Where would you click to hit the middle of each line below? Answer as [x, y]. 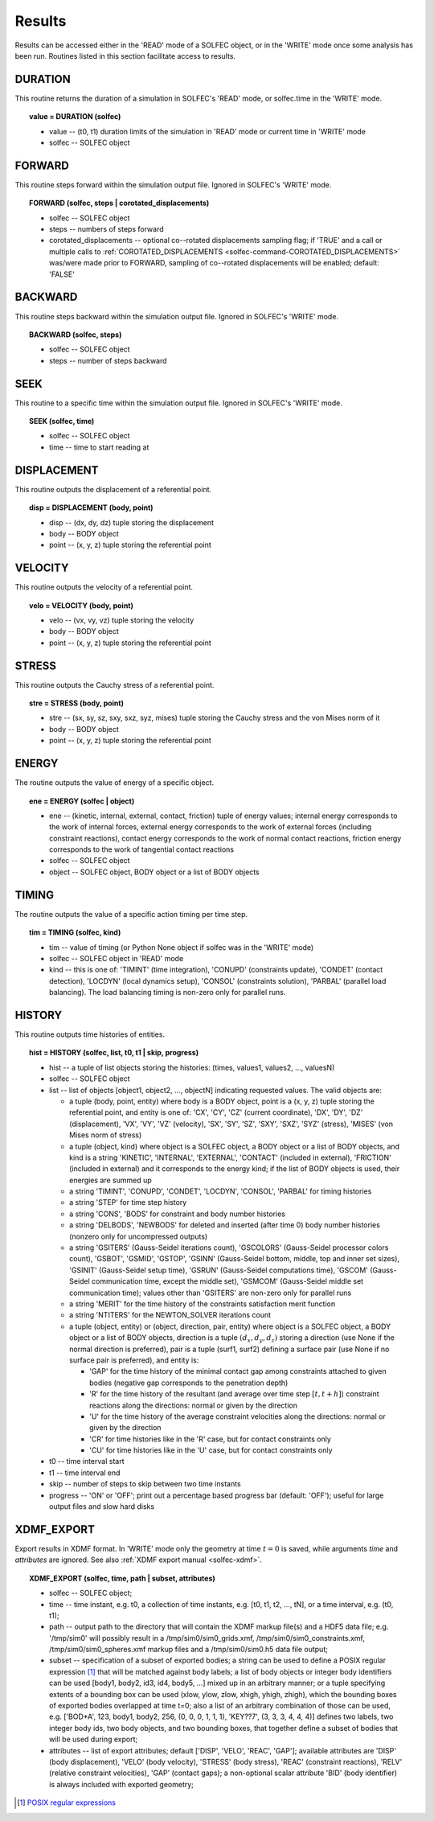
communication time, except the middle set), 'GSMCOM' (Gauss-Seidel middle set [227, 1281]
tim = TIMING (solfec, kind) [75, 932]
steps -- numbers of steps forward [106, 229]
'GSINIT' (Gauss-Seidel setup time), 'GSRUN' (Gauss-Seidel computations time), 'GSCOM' [219, 1270]
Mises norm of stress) [106, 1135]
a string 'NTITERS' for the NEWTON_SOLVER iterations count [170, 1315]
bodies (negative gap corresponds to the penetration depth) [189, 1383]
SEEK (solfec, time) [62, 421]
